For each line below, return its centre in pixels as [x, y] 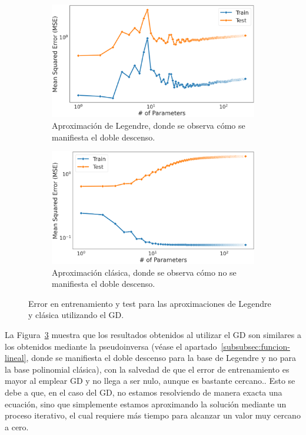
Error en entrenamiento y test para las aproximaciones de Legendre [150, 303]
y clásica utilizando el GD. [76, 315]
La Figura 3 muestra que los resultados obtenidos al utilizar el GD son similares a [153, 335]
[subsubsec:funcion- [255, 346]
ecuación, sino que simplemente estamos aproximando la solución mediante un [146, 404]
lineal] [16, 358]
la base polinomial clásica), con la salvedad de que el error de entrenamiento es [147, 369]
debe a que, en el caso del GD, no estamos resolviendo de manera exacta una [144, 392]
